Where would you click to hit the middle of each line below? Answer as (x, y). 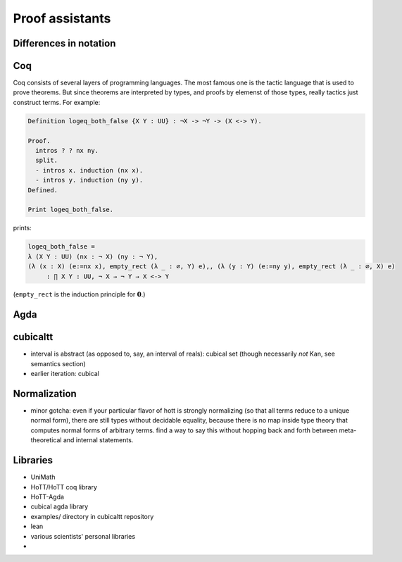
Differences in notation (64, 43)
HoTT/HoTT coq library (64, 487)
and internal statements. (98, 440)
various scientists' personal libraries (83, 536)
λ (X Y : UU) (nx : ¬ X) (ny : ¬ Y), (93, 256)
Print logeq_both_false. (71, 210)
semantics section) (58, 363)
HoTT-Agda (48, 497)
